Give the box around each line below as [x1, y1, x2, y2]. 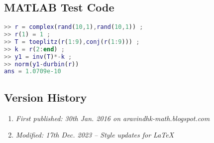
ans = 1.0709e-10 [4, 68, 61, 75]
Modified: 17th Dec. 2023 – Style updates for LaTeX [15, 130, 174, 140]
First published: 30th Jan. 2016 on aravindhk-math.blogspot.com [15, 113, 210, 123]
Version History [4, 89, 87, 105]
